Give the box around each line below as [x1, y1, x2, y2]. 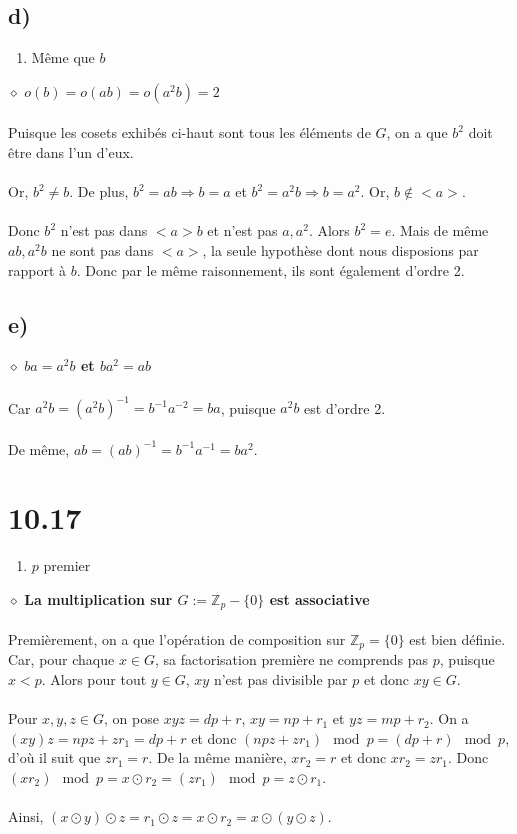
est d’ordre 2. [304, 397, 386, 418]
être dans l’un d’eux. [8, 141, 134, 162]
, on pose [104, 708, 159, 729]
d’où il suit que [8, 747, 101, 768]
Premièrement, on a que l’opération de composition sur [8, 628, 346, 649]
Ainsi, [8, 806, 44, 827]
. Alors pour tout [41, 669, 147, 690]
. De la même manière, [148, 747, 287, 768]
